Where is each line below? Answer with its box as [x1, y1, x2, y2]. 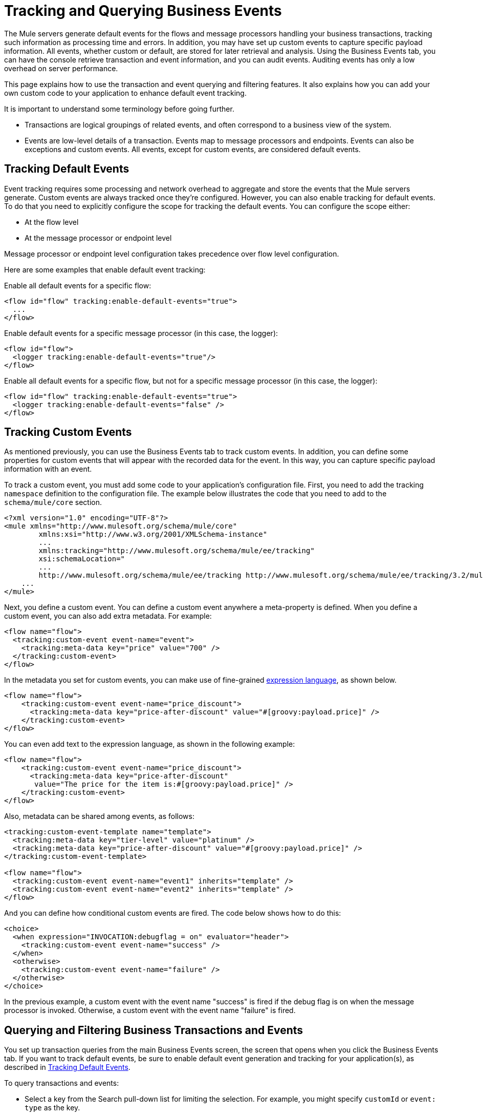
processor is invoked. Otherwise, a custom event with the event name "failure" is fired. [4, 1006, 296, 1015]
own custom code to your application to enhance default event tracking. [4, 88, 247, 97]
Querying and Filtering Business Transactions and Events [4, 1023, 303, 1037]
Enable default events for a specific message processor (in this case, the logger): [4, 328, 278, 338]
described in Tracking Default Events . [4, 1063, 130, 1072]
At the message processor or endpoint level [25, 233, 172, 242]
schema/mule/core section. [4, 498, 102, 507]
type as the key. [25, 1103, 80, 1112]
